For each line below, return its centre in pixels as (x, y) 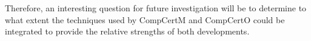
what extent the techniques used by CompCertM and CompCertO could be (145, 19)
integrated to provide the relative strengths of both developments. (127, 31)
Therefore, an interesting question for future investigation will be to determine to (156, 8)
